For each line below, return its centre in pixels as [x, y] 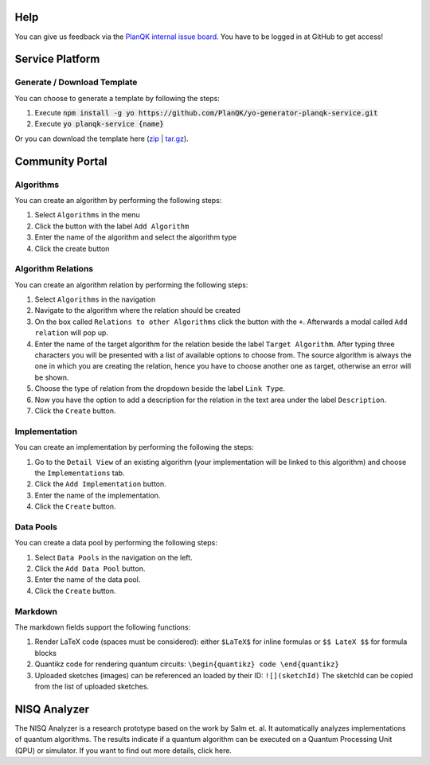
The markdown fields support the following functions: [103, 627]
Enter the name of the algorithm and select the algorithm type [136, 237]
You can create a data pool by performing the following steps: [116, 543]
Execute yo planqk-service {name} [100, 124]
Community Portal [61, 161]
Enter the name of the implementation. [98, 495]
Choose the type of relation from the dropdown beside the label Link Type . [160, 388]
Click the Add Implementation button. [100, 484]
